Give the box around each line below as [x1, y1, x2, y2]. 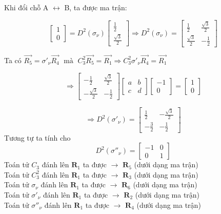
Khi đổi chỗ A [4, 2, 49, 12]
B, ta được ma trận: [64, 2, 127, 12]
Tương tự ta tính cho [4, 132, 71, 143]
